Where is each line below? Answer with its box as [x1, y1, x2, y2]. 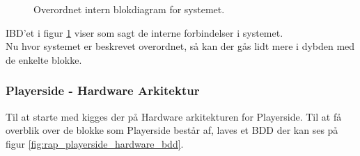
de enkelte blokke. [6, 52, 82, 67]
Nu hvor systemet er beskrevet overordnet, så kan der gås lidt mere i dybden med [6, 39, 355, 53]
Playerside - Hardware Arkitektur [6, 82, 200, 99]
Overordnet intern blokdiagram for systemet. [33, 2, 225, 16]
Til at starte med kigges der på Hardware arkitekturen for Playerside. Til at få [6, 109, 342, 123]
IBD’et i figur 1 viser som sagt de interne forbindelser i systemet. [6, 25, 283, 40]
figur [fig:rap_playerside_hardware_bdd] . [6, 136, 184, 150]
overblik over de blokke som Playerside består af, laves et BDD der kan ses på [6, 123, 338, 137]
